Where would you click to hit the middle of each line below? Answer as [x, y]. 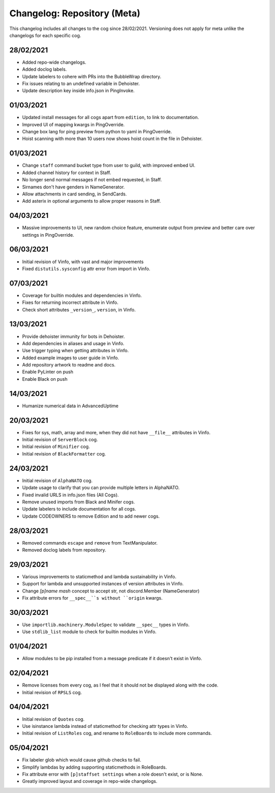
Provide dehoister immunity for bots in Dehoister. [74, 336]
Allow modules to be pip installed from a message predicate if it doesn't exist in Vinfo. [112, 659]
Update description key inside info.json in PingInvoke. [78, 91]
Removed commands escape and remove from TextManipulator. [90, 543]
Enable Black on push [45, 379]
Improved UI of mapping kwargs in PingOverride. [73, 124]
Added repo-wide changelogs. [54, 62]
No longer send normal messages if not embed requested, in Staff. [92, 180]
